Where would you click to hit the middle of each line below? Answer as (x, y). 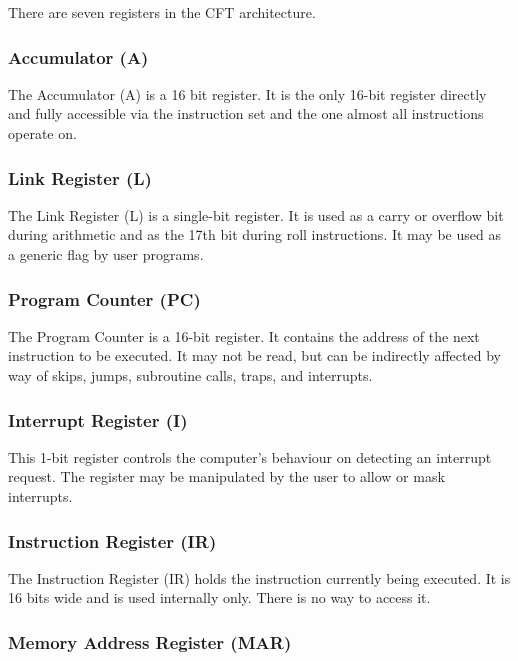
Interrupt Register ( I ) (98, 419)
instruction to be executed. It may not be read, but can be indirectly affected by (254, 355)
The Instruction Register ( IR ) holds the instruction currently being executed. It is (259, 577)
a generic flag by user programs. (106, 254)
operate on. (42, 133)
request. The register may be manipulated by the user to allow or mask (226, 476)
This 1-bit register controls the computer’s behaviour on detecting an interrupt (250, 456)
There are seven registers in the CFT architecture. (162, 12)
